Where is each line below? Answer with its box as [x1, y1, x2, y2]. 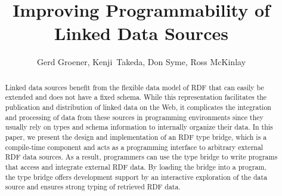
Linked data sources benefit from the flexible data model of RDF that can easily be [5, 82, 264, 92]
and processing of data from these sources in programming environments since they [5, 112, 264, 122]
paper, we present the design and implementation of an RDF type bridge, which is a [5, 131, 267, 142]
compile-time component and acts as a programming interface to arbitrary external [5, 142, 264, 152]
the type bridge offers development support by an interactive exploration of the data [5, 171, 268, 182]
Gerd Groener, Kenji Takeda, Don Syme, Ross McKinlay [36, 56, 246, 68]
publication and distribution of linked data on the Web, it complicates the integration [5, 102, 271, 112]
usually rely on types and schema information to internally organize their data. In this [5, 122, 273, 132]
